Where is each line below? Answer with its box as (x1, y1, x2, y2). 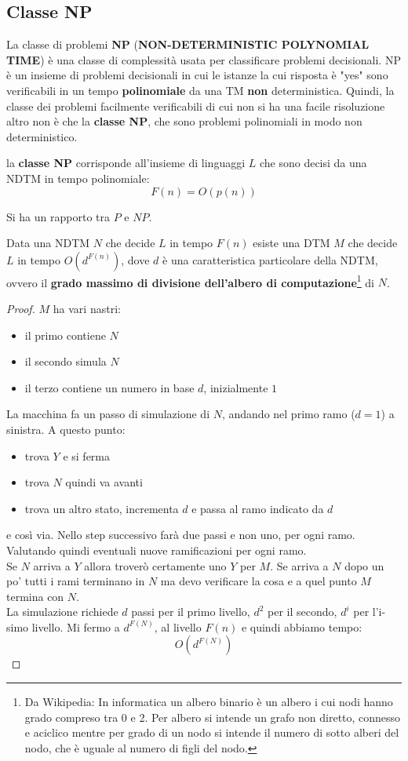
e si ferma (63, 447, 111, 464)
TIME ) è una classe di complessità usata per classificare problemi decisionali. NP (6, 51, 401, 67)
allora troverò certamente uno (84, 557, 227, 573)
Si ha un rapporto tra (6, 208, 110, 224)
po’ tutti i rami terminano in (6, 573, 145, 589)
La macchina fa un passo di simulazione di (6, 406, 210, 422)
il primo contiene (24, 326, 106, 343)
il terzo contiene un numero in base (24, 379, 195, 395)
